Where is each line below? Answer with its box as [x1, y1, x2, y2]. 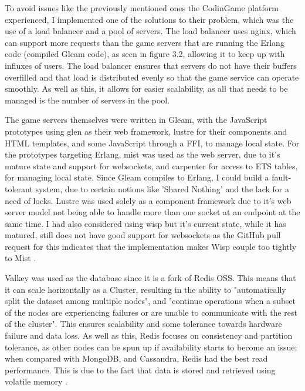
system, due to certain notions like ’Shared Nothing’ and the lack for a [35, 182, 289, 195]
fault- [272, 171, 292, 183]
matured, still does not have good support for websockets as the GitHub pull [5, 229, 281, 241]
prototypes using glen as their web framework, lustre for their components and [5, 125, 287, 137]
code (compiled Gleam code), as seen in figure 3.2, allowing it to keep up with [5, 48, 285, 60]
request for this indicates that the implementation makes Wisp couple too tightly [5, 240, 297, 252]
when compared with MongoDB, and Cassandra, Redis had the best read [5, 352, 268, 365]
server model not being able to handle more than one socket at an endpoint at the [5, 206, 300, 218]
